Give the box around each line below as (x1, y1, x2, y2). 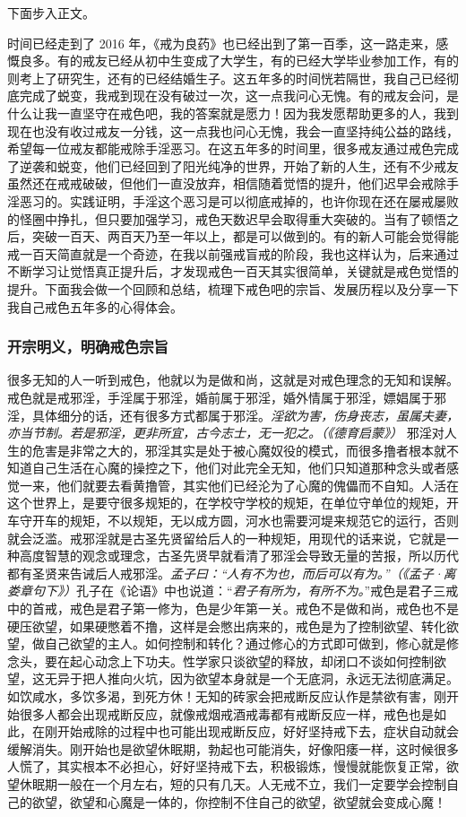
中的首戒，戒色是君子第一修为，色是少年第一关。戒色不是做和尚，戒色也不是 (7, 599, 459, 618)
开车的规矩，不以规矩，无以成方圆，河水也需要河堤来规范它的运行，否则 (31, 511, 459, 530)
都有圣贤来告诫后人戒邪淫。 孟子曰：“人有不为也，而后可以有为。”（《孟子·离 (7, 563, 456, 582)
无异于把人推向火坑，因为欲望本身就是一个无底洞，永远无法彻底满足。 (44, 669, 459, 688)
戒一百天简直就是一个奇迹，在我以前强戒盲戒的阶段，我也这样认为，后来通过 (7, 244, 459, 263)
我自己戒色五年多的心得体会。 (7, 297, 183, 316)
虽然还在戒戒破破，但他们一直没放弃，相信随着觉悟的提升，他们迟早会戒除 (7, 174, 446, 193)
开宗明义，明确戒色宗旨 (7, 335, 168, 358)
